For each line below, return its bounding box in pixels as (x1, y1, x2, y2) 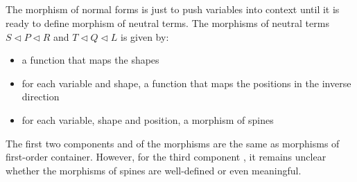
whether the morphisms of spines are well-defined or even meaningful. (6, 163, 302, 177)
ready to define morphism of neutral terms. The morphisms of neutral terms (6, 15, 329, 30)
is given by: (120, 29, 169, 44)
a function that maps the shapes (21, 53, 159, 67)
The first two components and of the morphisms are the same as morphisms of (6, 136, 340, 150)
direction (21, 89, 60, 104)
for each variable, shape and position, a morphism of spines (21, 112, 274, 127)
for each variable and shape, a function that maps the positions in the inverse (21, 75, 351, 90)
